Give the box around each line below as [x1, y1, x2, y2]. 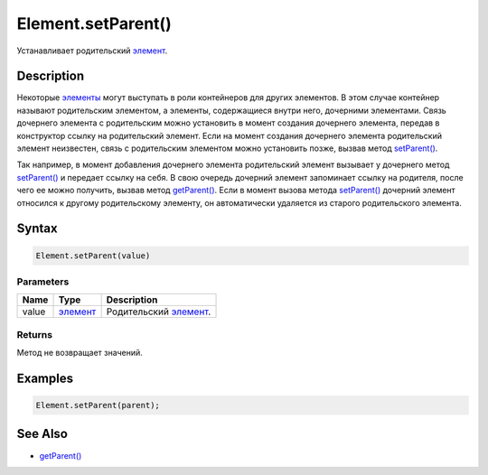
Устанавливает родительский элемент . [16, 45, 168, 56]
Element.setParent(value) [35, 250, 151, 261]
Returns [16, 328, 53, 340]
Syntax [16, 221, 58, 237]
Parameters [16, 275, 70, 288]
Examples [16, 370, 74, 386]
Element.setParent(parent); [35, 400, 160, 411]
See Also [16, 426, 68, 442]
